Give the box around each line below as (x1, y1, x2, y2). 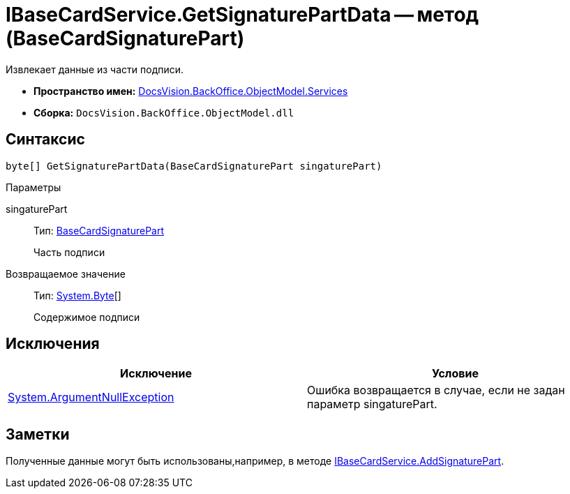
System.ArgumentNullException (8, 390, 174, 405)
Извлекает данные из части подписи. (6, 63, 184, 75)
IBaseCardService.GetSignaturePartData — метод (6, 3, 479, 27)
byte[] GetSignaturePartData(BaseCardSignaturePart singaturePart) (6, 160, 382, 172)
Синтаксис (6, 130, 85, 149)
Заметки (6, 425, 70, 443)
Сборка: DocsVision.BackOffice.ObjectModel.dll (33, 106, 294, 119)
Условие (432, 366, 479, 381)
